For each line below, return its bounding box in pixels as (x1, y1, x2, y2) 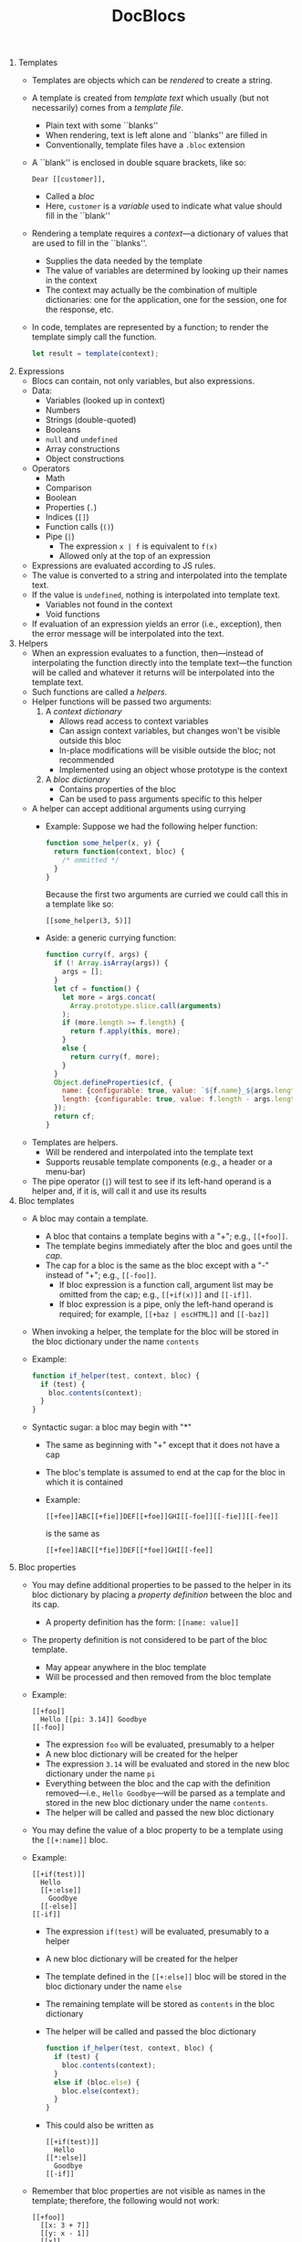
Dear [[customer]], (31, 175, 107, 184)
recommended (58, 755, 115, 766)
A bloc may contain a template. (31, 1213, 149, 1224)
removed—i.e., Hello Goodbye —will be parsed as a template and (45, 1787, 286, 1798)
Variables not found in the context (45, 599, 173, 610)
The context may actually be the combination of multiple (45, 284, 257, 295)
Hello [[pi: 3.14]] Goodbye (39, 1715, 148, 1724)
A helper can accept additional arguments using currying (31, 803, 246, 814)
